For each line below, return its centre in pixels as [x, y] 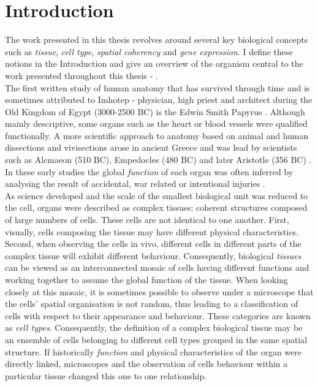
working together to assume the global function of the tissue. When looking [147, 279]
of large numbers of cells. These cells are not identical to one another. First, [147, 220]
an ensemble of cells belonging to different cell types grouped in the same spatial [156, 339]
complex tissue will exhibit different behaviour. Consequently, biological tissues [153, 255]
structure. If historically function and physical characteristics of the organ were [153, 351]
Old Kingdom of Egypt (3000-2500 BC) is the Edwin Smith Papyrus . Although [155, 111]
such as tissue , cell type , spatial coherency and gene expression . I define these [149, 51]
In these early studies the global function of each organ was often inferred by [149, 171]
